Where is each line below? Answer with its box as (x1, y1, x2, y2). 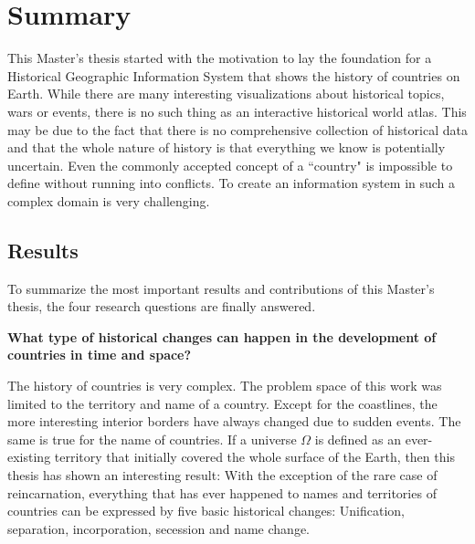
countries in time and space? (7, 345, 192, 364)
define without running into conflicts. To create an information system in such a (7, 173, 456, 193)
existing (7, 447, 51, 466)
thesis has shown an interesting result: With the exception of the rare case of (7, 466, 438, 485)
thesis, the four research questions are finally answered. (7, 297, 316, 316)
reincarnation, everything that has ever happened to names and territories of (7, 483, 437, 502)
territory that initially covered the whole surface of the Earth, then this (54, 447, 455, 466)
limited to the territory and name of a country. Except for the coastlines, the (7, 393, 438, 413)
